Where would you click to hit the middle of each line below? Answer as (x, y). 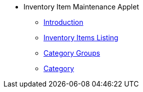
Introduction (63, 22)
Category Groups (72, 53)
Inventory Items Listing (81, 38)
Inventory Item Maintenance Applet (81, 7)
